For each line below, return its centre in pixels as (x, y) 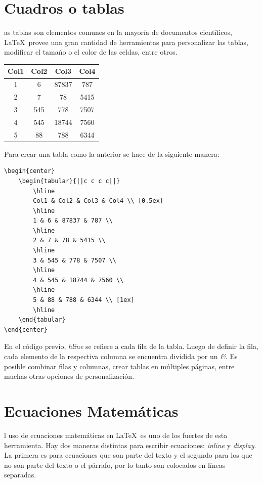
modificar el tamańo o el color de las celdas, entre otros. (91, 52)
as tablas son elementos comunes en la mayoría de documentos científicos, (118, 32)
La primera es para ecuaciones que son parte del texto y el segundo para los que (128, 455)
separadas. (20, 475)
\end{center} (26, 330)
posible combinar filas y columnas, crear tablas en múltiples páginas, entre (119, 366)
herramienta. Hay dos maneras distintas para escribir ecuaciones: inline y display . (130, 445)
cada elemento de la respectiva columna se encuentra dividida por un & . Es (121, 356)
